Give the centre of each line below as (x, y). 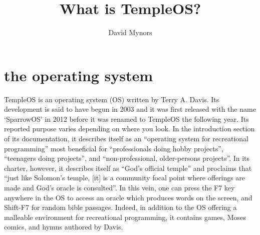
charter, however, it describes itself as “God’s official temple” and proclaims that (128, 168)
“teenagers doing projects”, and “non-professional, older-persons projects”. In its (127, 158)
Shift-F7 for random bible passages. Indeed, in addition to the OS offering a (120, 207)
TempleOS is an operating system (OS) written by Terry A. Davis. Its (112, 99)
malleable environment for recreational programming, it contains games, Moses (125, 217)
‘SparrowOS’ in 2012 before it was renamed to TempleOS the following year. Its (126, 119)
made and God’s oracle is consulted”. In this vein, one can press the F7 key (119, 187)
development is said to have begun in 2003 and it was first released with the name (130, 109)
